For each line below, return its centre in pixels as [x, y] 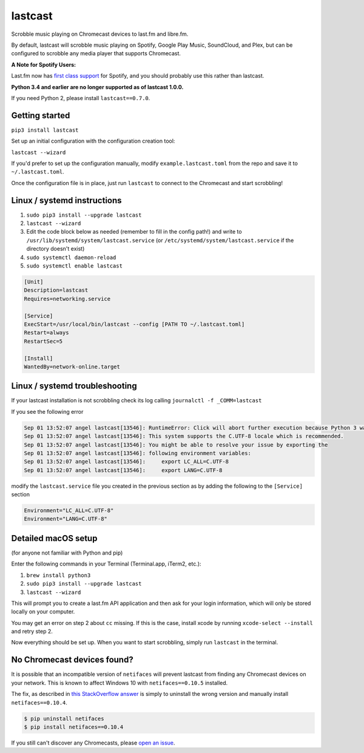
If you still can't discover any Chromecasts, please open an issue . [93, 743]
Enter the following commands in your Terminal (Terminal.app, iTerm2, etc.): [106, 564]
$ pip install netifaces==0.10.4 [74, 727]
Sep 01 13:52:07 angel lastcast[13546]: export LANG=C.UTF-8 [123, 470]
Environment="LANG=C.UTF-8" [66, 519]
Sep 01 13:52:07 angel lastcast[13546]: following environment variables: [138, 453]
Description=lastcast [56, 290]
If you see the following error [47, 411]
